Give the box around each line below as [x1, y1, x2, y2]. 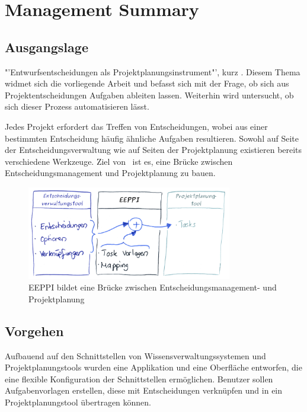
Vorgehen [5, 321, 64, 340]
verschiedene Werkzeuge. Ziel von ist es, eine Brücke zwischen [5, 155, 233, 167]
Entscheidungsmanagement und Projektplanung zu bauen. [5, 167, 216, 179]
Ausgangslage [5, 37, 88, 56]
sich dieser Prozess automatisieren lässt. [5, 100, 149, 113]
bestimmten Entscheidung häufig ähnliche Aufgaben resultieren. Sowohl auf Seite [5, 132, 299, 144]
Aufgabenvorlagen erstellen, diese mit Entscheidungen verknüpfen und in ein [5, 384, 283, 397]
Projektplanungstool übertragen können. [5, 395, 152, 408]
